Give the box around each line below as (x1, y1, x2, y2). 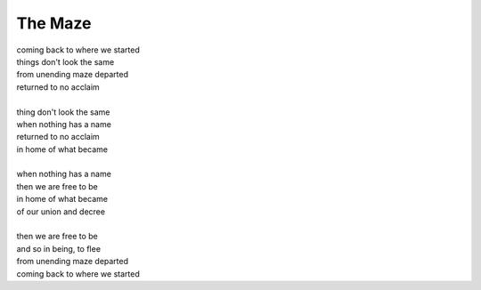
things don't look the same (16, 56, 115, 67)
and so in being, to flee (16, 243, 102, 254)
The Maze (16, 13, 92, 33)
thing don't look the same (16, 107, 110, 117)
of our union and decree (16, 205, 106, 217)
